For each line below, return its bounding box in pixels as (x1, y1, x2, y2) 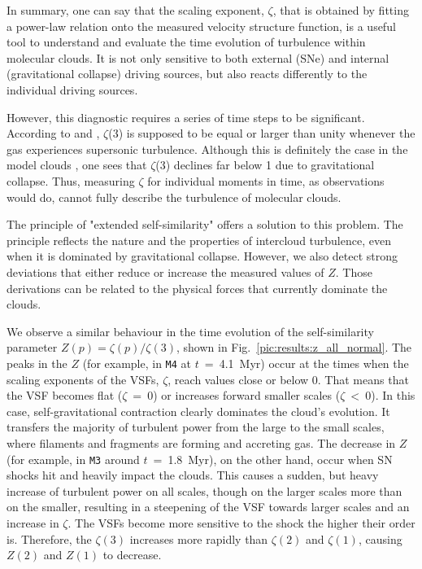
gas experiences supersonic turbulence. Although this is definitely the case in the (7, 140, 408, 157)
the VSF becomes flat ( (7, 387, 123, 404)
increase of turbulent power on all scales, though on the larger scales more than (7, 482, 402, 499)
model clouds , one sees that (7, 156, 147, 173)
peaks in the (7, 354, 67, 371)
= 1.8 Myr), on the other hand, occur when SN (153, 450, 393, 467)
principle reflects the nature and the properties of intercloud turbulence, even (7, 231, 391, 248)
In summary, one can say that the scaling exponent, (7, 2, 264, 18)
